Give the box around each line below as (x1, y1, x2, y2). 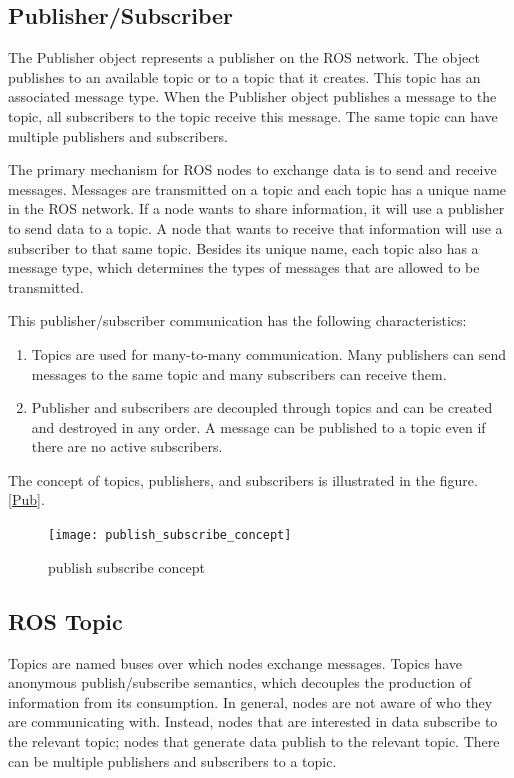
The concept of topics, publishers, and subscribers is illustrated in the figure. (8, 469, 478, 490)
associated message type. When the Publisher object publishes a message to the (8, 86, 497, 107)
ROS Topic (8, 605, 123, 636)
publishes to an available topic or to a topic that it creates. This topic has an (8, 66, 481, 87)
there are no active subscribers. (31, 436, 223, 457)
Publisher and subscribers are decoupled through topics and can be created (31, 397, 493, 418)
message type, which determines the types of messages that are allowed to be (8, 257, 480, 278)
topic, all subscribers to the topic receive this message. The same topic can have (8, 105, 498, 126)
